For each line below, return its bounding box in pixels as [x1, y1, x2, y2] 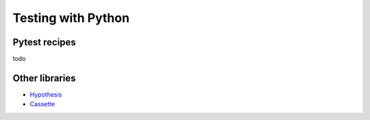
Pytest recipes [12, 36, 77, 48]
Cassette [29, 100, 56, 108]
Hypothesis [29, 90, 62, 99]
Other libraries [12, 72, 76, 84]
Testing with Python [12, 10, 130, 25]
